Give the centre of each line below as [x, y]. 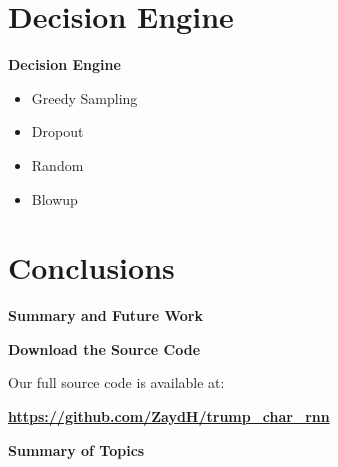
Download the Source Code [104, 348]
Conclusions [91, 267]
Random [57, 164]
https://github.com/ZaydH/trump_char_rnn [169, 416]
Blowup [54, 198]
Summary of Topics [76, 449]
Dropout [57, 131]
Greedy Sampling [84, 97]
